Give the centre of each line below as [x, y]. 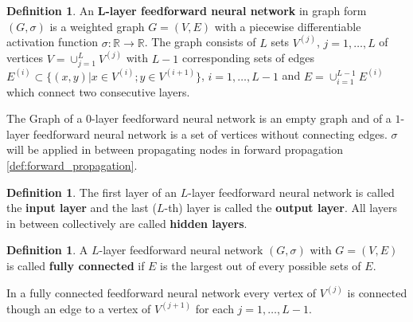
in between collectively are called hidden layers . [127, 223]
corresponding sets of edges [248, 58]
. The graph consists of [200, 42]
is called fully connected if [76, 265]
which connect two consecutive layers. [98, 91]
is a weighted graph [97, 26]
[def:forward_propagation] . [72, 165]
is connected [377, 292]
